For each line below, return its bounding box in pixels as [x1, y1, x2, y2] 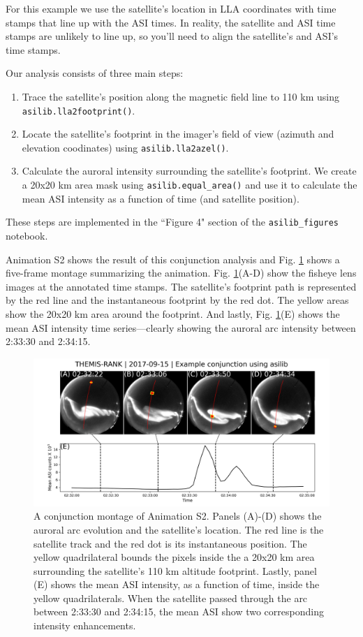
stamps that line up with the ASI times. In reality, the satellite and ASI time [6, 15, 336, 29]
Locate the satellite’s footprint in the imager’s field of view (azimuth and [22, 126, 334, 141]
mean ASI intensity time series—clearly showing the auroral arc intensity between [6, 320, 356, 335]
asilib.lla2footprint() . [22, 103, 135, 117]
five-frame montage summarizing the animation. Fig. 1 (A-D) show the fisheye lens [6, 265, 357, 280]
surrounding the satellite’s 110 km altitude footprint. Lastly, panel [34, 563, 317, 578]
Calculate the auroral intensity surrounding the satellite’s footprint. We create [22, 163, 357, 178]
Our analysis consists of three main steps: [6, 66, 184, 80]
